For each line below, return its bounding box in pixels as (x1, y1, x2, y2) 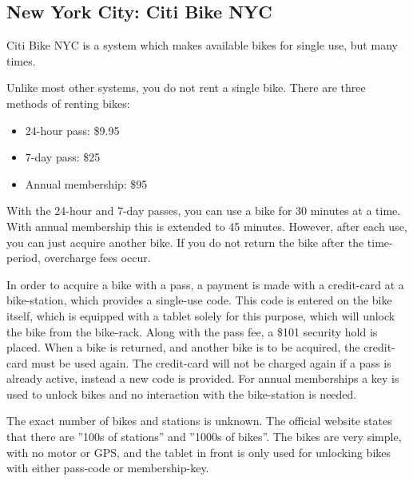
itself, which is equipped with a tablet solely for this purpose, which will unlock (6, 307, 395, 324)
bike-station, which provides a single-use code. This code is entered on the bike (6, 292, 392, 308)
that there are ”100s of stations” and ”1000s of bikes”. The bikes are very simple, (6, 428, 402, 445)
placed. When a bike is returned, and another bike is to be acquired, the (6, 339, 360, 356)
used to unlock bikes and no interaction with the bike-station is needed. (6, 385, 357, 402)
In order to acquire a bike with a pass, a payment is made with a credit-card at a (6, 276, 404, 292)
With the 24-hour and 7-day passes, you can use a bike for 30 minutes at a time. (6, 202, 401, 219)
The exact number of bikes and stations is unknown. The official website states (6, 412, 392, 429)
